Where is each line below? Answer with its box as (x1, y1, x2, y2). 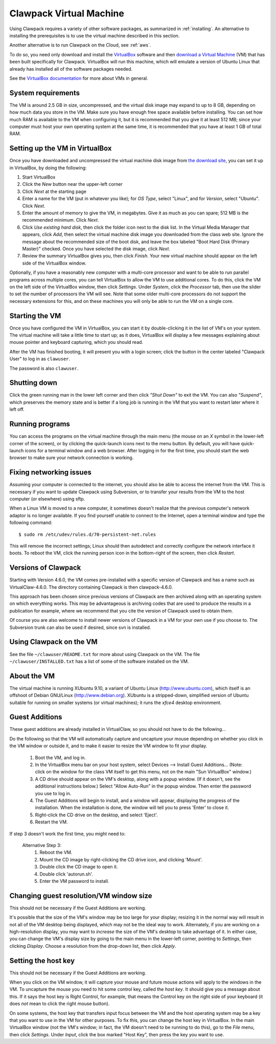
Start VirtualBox (22, 174, 56, 180)
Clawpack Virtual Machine (9, 8, 125, 19)
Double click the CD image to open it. (39, 864, 118, 870)
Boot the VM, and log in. (35, 754, 86, 760)
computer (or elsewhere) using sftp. (9, 496, 85, 502)
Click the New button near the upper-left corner (22, 181, 123, 187)
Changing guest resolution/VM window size (9, 891, 153, 900)
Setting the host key (9, 956, 75, 965)
